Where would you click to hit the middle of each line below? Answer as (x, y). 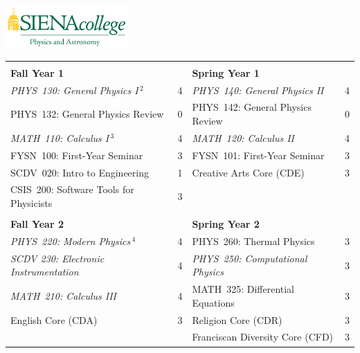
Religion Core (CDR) (237, 319)
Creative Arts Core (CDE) (248, 172)
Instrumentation (45, 272)
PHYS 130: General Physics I (74, 90)
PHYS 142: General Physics (252, 107)
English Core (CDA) (54, 319)
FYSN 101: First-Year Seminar (258, 155)
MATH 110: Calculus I (60, 137)
